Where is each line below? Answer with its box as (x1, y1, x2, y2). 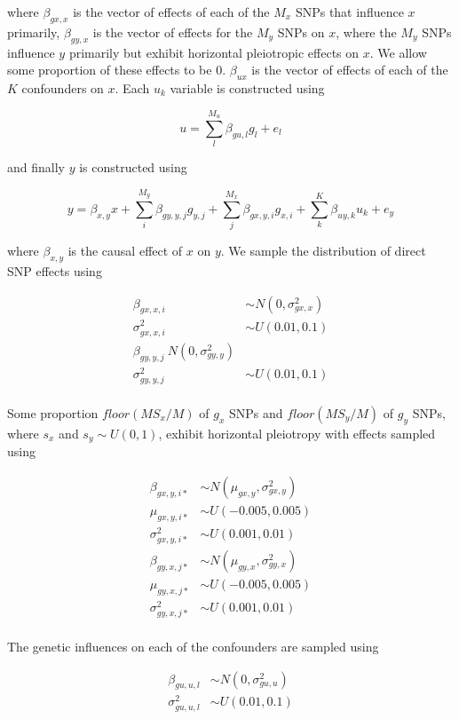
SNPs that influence (295, 3, 404, 20)
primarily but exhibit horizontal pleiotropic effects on (68, 43, 360, 61)
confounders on (21, 78, 104, 97)
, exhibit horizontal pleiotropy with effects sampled (158, 423, 436, 442)
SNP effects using (7, 262, 102, 280)
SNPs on (277, 22, 325, 41)
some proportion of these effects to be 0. (7, 60, 226, 79)
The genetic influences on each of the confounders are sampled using (7, 636, 379, 655)
